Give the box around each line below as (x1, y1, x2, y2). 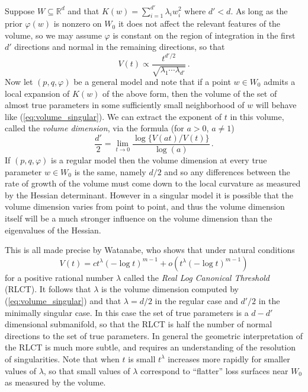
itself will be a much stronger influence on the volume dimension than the (5, 212, 272, 225)
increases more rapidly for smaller (168, 352, 290, 365)
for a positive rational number (5, 271, 114, 283)
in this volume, (230, 110, 284, 122)
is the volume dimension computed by (101, 283, 239, 295)
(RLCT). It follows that (5, 283, 91, 295)
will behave (255, 99, 297, 111)
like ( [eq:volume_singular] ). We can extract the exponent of (5, 110, 222, 122)
